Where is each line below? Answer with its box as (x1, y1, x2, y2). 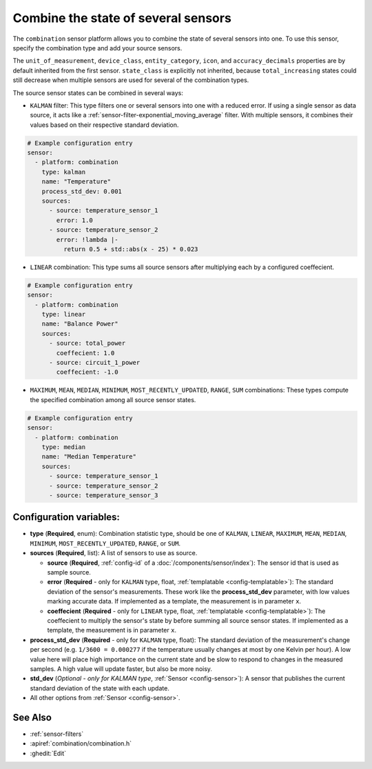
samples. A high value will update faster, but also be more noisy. (30, 664, 213, 672)
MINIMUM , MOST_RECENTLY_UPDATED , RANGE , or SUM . (30, 539, 181, 548)
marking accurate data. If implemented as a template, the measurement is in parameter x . (47, 597, 302, 606)
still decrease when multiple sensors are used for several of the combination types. (12, 76, 249, 84)
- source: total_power (49, 339, 126, 348)
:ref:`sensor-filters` (30, 730, 84, 738)
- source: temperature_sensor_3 (49, 491, 158, 499)
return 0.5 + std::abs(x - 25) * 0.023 (63, 245, 198, 253)
